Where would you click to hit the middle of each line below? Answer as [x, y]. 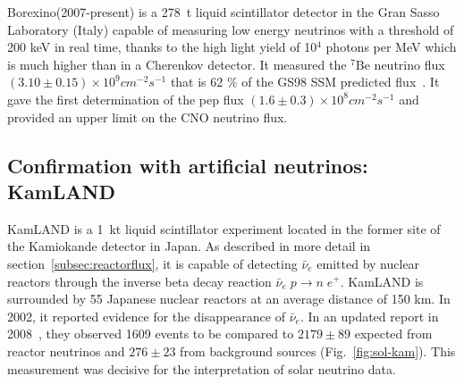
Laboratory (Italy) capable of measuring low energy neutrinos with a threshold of [231, 29]
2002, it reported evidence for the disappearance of [146, 316]
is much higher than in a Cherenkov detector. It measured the [177, 64]
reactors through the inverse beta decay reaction [139, 281]
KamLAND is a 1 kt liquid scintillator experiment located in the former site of [224, 228]
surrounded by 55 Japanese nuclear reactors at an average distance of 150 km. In [229, 299]
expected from [393, 334]
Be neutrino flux [400, 64]
